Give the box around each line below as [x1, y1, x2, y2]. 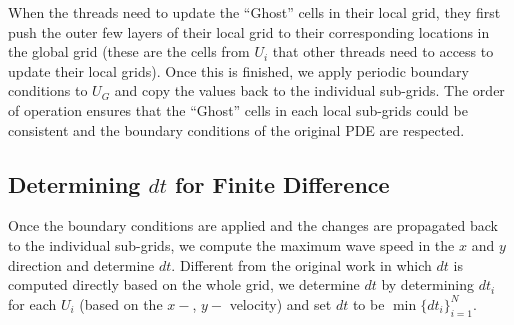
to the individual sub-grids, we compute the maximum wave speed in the [8, 234, 455, 255]
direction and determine [8, 254, 155, 275]
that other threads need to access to [272, 41, 494, 62]
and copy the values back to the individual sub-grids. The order [114, 80, 505, 101]
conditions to [8, 80, 88, 101]
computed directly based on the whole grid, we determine [8, 274, 360, 295]
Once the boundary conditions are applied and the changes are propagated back [8, 215, 498, 236]
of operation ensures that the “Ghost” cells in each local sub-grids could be [8, 99, 468, 120]
